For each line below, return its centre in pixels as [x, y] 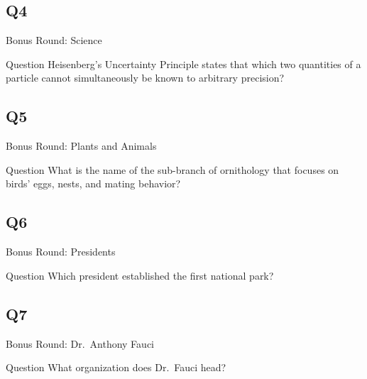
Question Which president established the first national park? [140, 275]
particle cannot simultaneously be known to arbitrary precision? [145, 78]
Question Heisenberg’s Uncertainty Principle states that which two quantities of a [183, 64]
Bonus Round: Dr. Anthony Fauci [80, 343]
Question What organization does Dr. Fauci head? [116, 367]
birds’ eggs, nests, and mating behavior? [93, 183]
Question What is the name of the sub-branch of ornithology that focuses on [172, 169]
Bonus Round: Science [54, 40]
